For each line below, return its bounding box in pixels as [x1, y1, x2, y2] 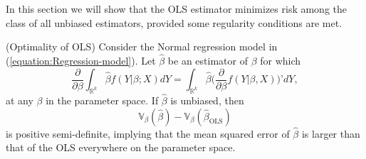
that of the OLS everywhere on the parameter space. [6, 140, 236, 155]
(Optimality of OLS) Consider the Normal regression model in [6, 39, 278, 54]
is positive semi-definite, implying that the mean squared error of [6, 126, 290, 141]
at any [6, 93, 33, 108]
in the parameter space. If [46, 93, 159, 108]
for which [260, 53, 301, 67]
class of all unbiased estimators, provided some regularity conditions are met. [6, 15, 343, 30]
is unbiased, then [170, 93, 244, 108]
